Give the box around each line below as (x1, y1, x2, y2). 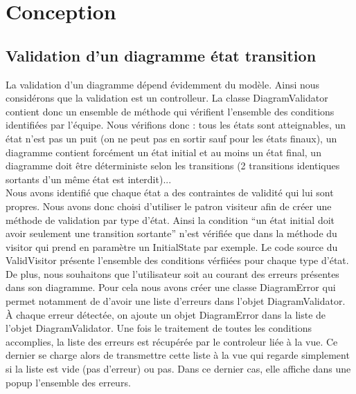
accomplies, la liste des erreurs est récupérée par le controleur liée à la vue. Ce (6, 334, 338, 348)
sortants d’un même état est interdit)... (6, 171, 172, 186)
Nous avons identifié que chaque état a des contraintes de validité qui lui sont (6, 185, 334, 200)
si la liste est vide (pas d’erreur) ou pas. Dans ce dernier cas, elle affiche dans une (6, 362, 351, 376)
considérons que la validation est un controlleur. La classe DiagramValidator (6, 91, 328, 105)
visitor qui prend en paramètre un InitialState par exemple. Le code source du (6, 239, 338, 254)
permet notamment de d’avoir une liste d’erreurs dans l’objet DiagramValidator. (6, 294, 346, 308)
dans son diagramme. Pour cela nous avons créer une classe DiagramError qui (6, 280, 336, 294)
